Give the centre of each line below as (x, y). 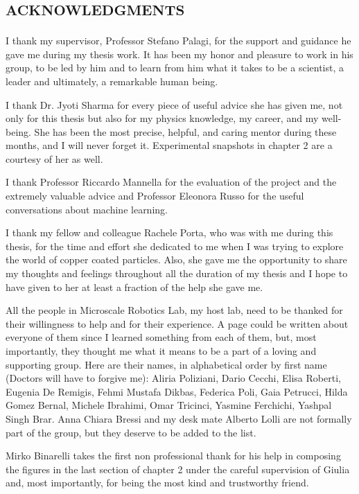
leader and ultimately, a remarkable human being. (112, 81)
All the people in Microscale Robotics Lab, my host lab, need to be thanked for (174, 310)
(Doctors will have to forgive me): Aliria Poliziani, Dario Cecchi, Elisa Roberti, (173, 378)
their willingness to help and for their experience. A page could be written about (177, 323)
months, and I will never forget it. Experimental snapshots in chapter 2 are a (169, 145)
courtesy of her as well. (54, 158)
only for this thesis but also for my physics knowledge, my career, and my (162, 118)
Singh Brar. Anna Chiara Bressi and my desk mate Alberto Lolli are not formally (179, 418)
